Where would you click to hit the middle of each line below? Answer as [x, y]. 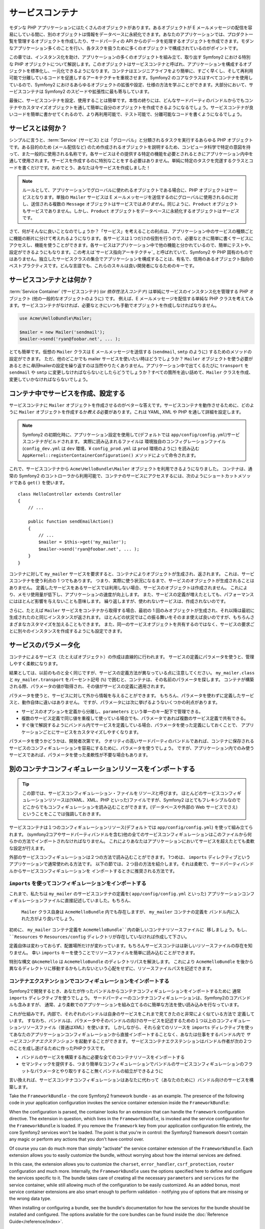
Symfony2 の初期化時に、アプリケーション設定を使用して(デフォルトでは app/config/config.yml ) [125, 435]
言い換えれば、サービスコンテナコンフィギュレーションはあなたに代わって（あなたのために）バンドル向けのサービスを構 [131, 1080]
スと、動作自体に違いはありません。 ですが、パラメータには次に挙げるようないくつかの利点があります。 [115, 702]
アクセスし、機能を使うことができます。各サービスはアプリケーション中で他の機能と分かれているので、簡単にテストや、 [131, 245]
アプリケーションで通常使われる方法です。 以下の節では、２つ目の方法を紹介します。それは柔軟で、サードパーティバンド [132, 864]
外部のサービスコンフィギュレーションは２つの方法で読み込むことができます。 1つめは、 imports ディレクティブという [130, 857]
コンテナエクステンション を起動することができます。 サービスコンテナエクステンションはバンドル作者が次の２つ [137, 1041]
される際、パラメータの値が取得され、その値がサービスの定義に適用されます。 [88, 686]
